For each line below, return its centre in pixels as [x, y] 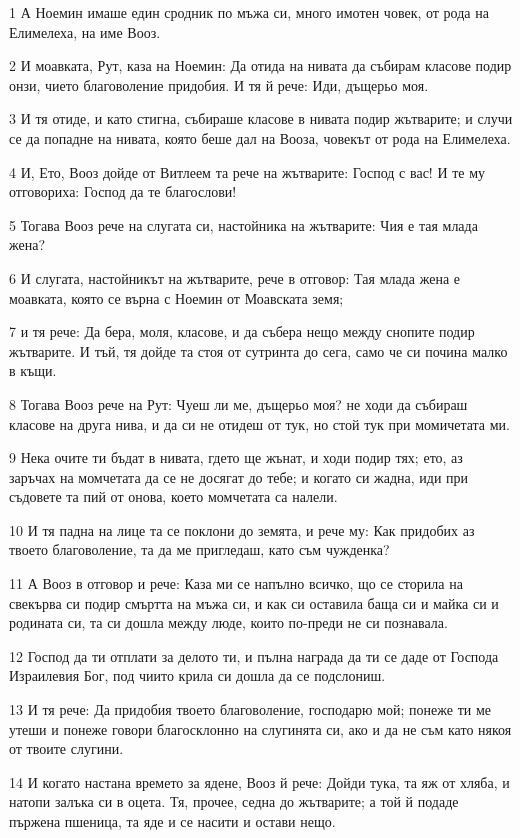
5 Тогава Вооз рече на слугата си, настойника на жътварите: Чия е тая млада [243, 224]
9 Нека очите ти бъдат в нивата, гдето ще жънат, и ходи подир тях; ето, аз [236, 457]
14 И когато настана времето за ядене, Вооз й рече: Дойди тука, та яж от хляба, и [259, 781]
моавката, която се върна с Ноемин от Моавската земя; [176, 297]
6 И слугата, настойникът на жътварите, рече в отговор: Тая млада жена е [234, 277]
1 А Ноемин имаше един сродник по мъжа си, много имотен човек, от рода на [249, 12]
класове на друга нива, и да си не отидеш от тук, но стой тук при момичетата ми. [259, 423]
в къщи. [33, 370]
